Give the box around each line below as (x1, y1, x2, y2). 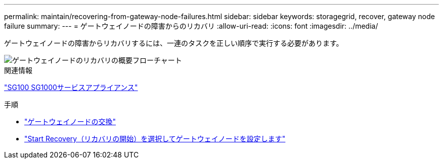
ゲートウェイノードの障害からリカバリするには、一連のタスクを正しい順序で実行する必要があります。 (4, 39, 343, 47)
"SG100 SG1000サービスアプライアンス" (4, 83, 138, 92)
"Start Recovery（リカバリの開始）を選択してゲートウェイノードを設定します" (24, 134, 286, 143)
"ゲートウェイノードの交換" (24, 117, 116, 126)
